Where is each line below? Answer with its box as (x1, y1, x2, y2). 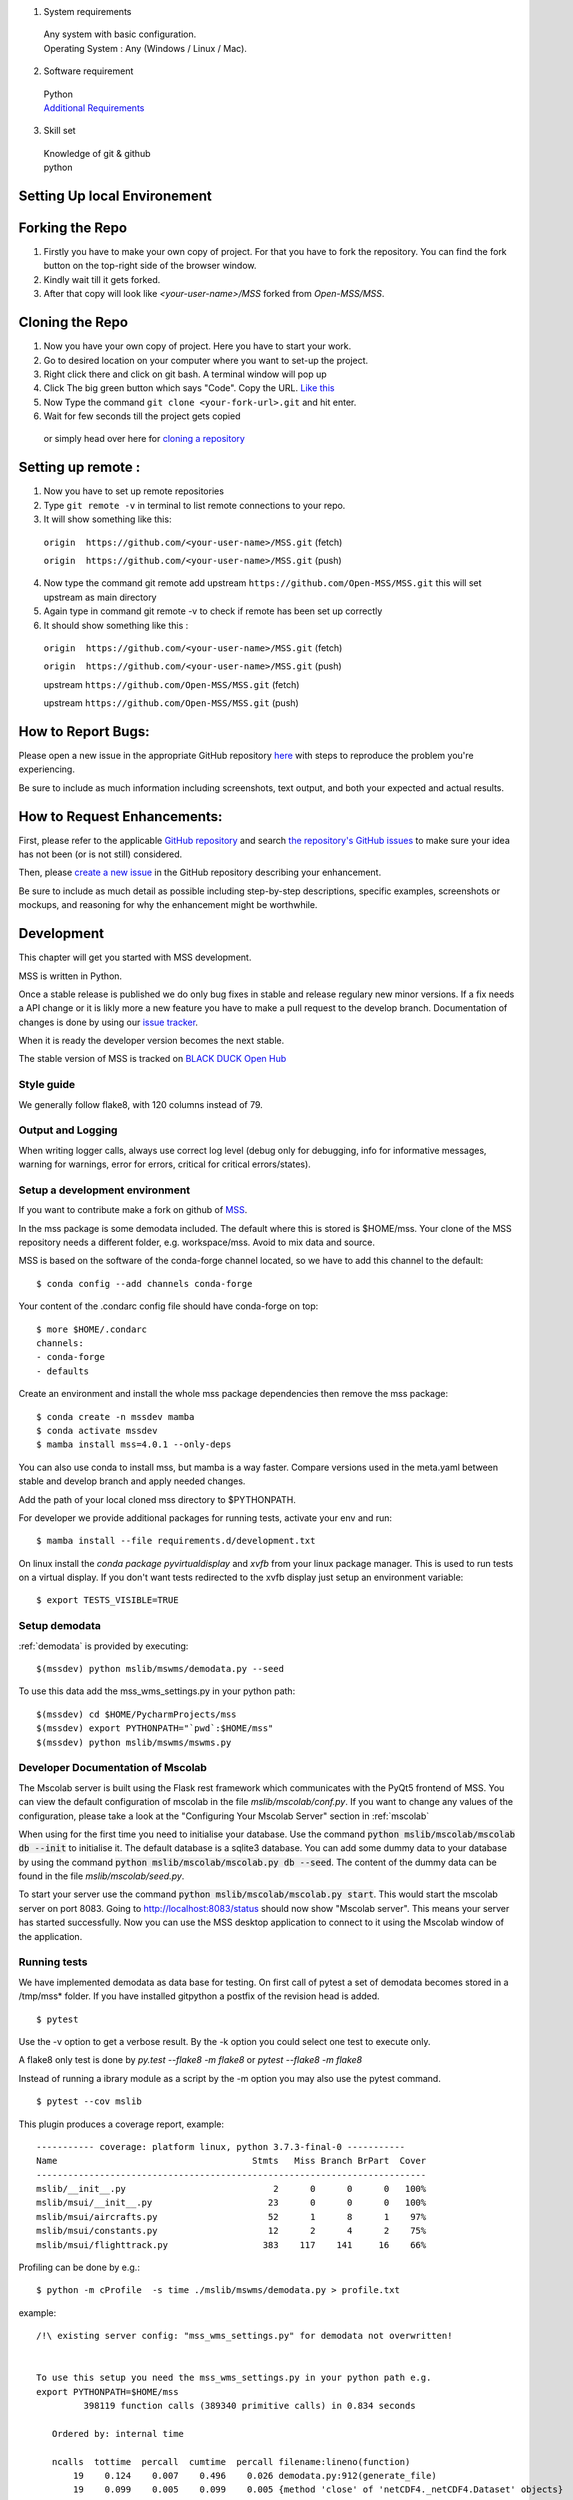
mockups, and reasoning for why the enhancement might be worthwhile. (18, 899, 318, 911)
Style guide (18, 1078, 76, 1092)
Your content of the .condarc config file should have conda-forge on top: (18, 1300, 319, 1312)
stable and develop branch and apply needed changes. (18, 1475, 246, 1487)
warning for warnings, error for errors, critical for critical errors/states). (18, 1158, 312, 1170)
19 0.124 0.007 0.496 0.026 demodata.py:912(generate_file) (73, 2470, 437, 2482)
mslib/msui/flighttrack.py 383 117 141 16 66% (36, 2239, 427, 2250)
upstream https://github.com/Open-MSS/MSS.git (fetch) (43, 678, 300, 690)
